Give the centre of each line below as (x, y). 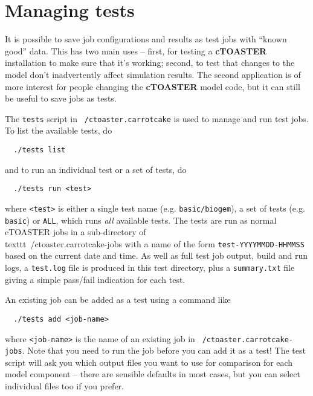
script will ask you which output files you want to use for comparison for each (149, 362)
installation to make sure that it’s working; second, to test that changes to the (150, 63)
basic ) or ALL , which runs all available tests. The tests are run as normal (141, 220)
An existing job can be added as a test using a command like (118, 300)
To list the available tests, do (59, 130)
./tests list (40, 150)
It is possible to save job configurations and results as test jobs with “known (146, 39)
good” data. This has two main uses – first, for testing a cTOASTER (136, 50)
